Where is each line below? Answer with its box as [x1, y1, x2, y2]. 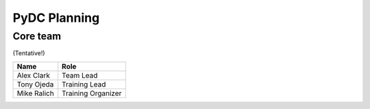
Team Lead [62, 70, 98, 80]
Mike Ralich [16, 89, 54, 98]
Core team [12, 30, 62, 42]
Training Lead [62, 79, 106, 89]
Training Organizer [62, 89, 122, 98]
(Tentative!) [12, 49, 45, 57]
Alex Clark [16, 70, 51, 80]
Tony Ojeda [16, 79, 54, 89]
